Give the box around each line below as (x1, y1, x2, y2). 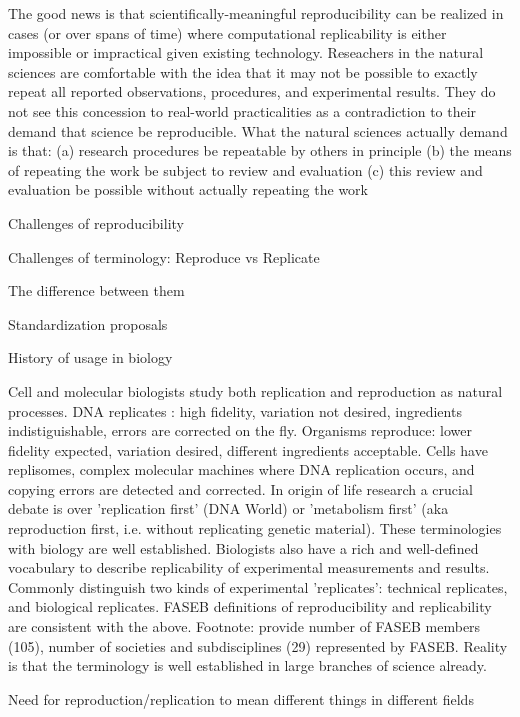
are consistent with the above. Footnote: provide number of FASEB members (8, 616, 481, 637)
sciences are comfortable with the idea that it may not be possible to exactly (8, 61, 478, 82)
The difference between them (8, 280, 185, 301)
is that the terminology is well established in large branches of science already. (8, 655, 487, 676)
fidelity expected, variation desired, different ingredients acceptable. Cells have (8, 439, 488, 460)
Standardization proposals (8, 313, 168, 334)
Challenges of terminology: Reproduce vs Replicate (8, 246, 320, 267)
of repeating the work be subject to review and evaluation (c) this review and (8, 159, 483, 180)
